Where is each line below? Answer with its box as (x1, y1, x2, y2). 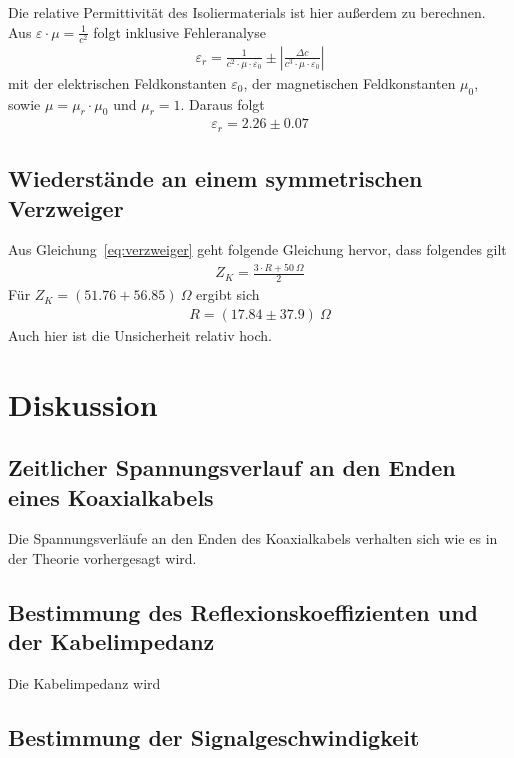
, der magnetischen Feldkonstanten (243, 72, 456, 93)
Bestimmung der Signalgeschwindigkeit (8, 722, 420, 753)
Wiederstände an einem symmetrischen (8, 163, 423, 194)
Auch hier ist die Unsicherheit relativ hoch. (8, 324, 272, 345)
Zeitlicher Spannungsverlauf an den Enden (8, 452, 456, 483)
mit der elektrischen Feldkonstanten (8, 72, 227, 93)
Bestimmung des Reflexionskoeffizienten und (8, 596, 479, 627)
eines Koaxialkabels (8, 481, 214, 512)
